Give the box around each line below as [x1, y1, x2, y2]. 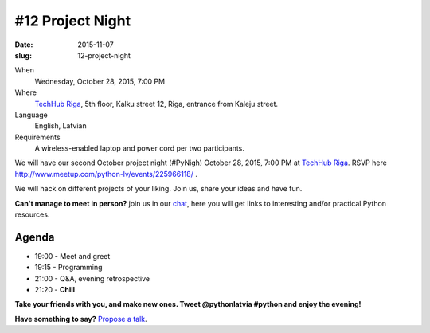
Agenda [14, 230, 55, 244]
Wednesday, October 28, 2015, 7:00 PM [34, 76, 166, 86]
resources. [14, 210, 50, 219]
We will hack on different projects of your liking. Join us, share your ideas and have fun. [14, 184, 303, 194]
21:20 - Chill [34, 285, 76, 295]
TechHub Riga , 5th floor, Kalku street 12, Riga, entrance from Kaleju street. [34, 99, 279, 108]
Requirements [14, 132, 61, 142]
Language [14, 110, 48, 119]
